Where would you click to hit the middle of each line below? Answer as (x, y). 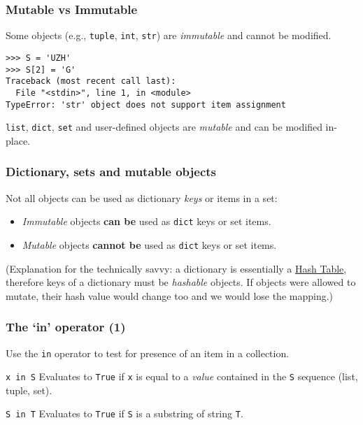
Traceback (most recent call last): (91, 81)
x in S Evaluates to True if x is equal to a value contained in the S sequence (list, (182, 376)
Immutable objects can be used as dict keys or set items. (147, 221)
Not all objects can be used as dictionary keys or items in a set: (142, 197)
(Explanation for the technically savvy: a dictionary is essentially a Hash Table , (176, 268)
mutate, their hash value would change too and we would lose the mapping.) (170, 295)
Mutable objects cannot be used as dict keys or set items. (149, 244)
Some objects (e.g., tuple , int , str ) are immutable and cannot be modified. (169, 35)
